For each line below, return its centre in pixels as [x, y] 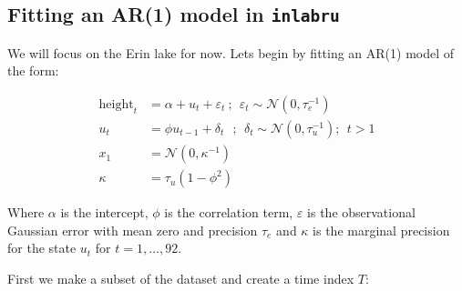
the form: [33, 70]
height [116, 104]
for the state [42, 248]
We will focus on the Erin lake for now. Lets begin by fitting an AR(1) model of [231, 52]
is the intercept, [104, 212]
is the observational [361, 212]
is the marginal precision [381, 230]
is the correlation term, [229, 212]
